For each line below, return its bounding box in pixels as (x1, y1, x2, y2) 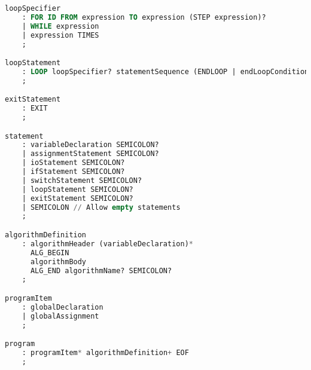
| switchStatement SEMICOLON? (22, 176, 142, 185)
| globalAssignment (22, 311, 99, 320)
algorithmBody (30, 257, 87, 266)
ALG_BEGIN (30, 248, 69, 257)
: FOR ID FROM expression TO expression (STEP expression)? (22, 13, 266, 22)
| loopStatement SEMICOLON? (22, 185, 133, 194)
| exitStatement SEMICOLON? (22, 194, 133, 203)
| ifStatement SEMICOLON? (22, 167, 125, 176)
